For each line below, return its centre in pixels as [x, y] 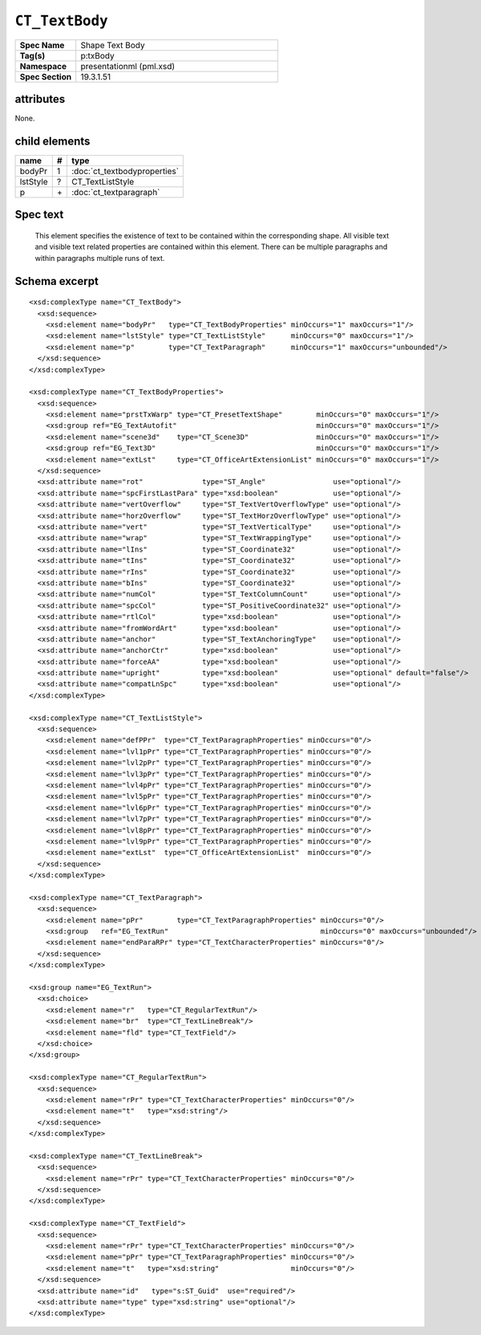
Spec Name [42, 45]
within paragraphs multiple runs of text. [100, 258]
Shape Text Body [113, 45]
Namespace [43, 66]
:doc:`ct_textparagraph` [115, 192]
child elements [53, 141]
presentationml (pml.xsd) [128, 66]
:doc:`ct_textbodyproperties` [125, 171]
